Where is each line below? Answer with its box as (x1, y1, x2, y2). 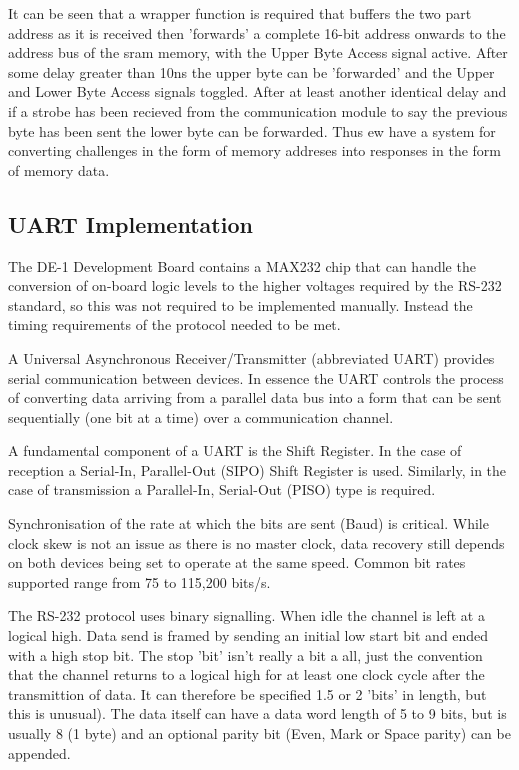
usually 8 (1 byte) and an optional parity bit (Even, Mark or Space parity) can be (8, 723, 511, 744)
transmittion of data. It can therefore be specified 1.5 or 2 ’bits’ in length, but (8, 683, 487, 704)
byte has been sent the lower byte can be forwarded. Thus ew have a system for (8, 120, 496, 141)
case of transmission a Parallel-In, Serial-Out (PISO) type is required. (8, 479, 436, 500)
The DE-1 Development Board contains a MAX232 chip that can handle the (8, 255, 476, 276)
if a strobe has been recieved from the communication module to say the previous (8, 100, 508, 121)
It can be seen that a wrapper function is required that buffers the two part (8, 3, 472, 23)
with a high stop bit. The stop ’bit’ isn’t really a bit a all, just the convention (8, 644, 483, 665)
